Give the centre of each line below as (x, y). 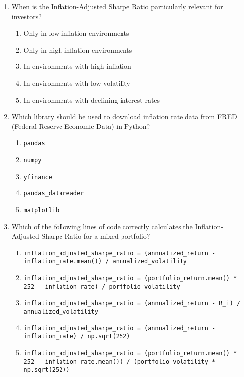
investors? (27, 16)
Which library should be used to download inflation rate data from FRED (124, 116)
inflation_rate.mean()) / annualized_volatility (105, 262)
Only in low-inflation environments (76, 33)
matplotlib (41, 210)
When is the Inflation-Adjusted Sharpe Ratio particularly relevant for (117, 6)
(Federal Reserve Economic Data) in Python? (81, 126)
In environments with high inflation (77, 66)
